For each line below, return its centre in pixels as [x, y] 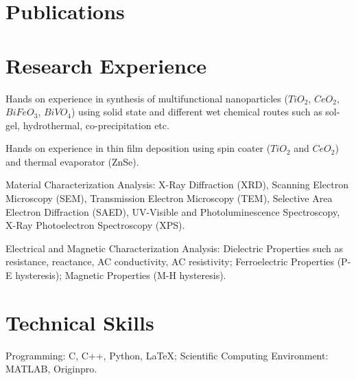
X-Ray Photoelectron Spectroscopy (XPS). [95, 225]
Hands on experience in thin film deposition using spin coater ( [138, 148]
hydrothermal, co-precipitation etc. [96, 125]
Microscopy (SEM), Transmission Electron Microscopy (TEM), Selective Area [169, 198]
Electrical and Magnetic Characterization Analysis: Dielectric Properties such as [174, 248]
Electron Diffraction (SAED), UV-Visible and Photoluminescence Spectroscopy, [173, 211]
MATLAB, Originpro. [51, 369]
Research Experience [106, 65]
